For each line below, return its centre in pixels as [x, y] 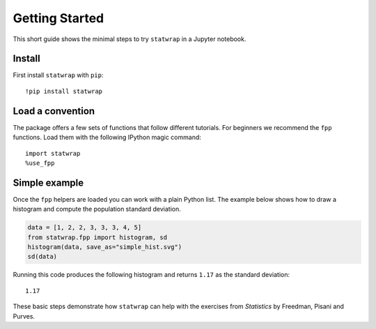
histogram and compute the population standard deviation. [97, 209]
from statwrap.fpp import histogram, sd [97, 237]
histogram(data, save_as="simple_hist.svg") [105, 247]
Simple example [48, 183]
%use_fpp [40, 163]
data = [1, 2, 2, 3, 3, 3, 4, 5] [85, 227]
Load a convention [54, 111]
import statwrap [53, 153]
